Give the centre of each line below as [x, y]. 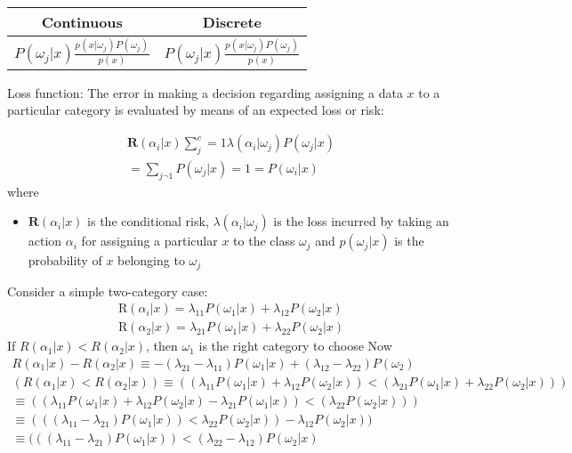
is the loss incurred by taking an [361, 221]
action [45, 241]
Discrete [232, 22]
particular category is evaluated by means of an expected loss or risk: [196, 110]
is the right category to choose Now [295, 346]
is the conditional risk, [148, 221]
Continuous [82, 22]
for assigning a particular [149, 241]
